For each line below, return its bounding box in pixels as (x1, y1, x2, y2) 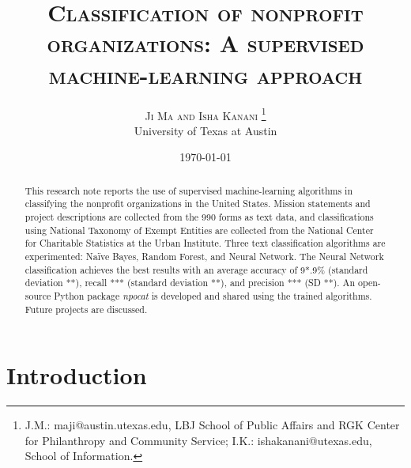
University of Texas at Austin (134, 122, 277, 138)
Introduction (6, 359, 147, 391)
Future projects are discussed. (25, 302, 148, 315)
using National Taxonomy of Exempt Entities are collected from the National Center (25, 223, 374, 236)
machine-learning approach (48, 58, 363, 90)
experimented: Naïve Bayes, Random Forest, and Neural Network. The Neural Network (25, 250, 384, 263)
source (25, 289, 51, 302)
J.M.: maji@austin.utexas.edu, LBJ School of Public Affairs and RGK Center (25, 417, 400, 433)
